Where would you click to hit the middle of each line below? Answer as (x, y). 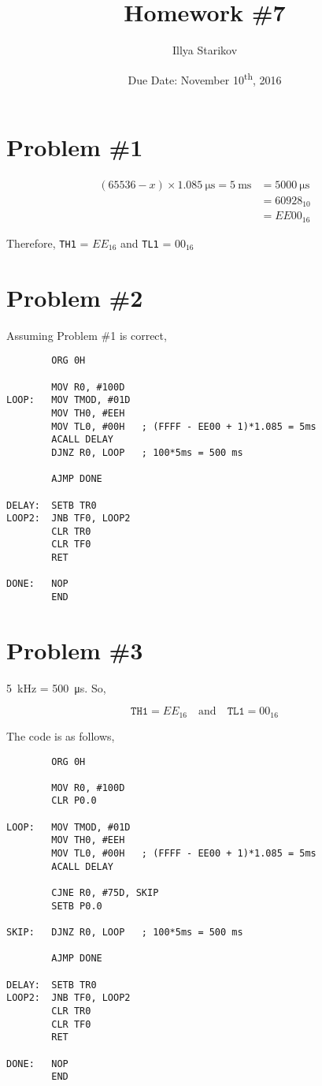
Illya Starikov (205, 50)
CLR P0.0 (74, 801)
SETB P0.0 (77, 906)
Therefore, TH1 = (48, 243)
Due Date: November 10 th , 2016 (205, 78)
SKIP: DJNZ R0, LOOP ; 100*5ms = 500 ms (125, 933)
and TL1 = (146, 243)
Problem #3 (75, 649)
